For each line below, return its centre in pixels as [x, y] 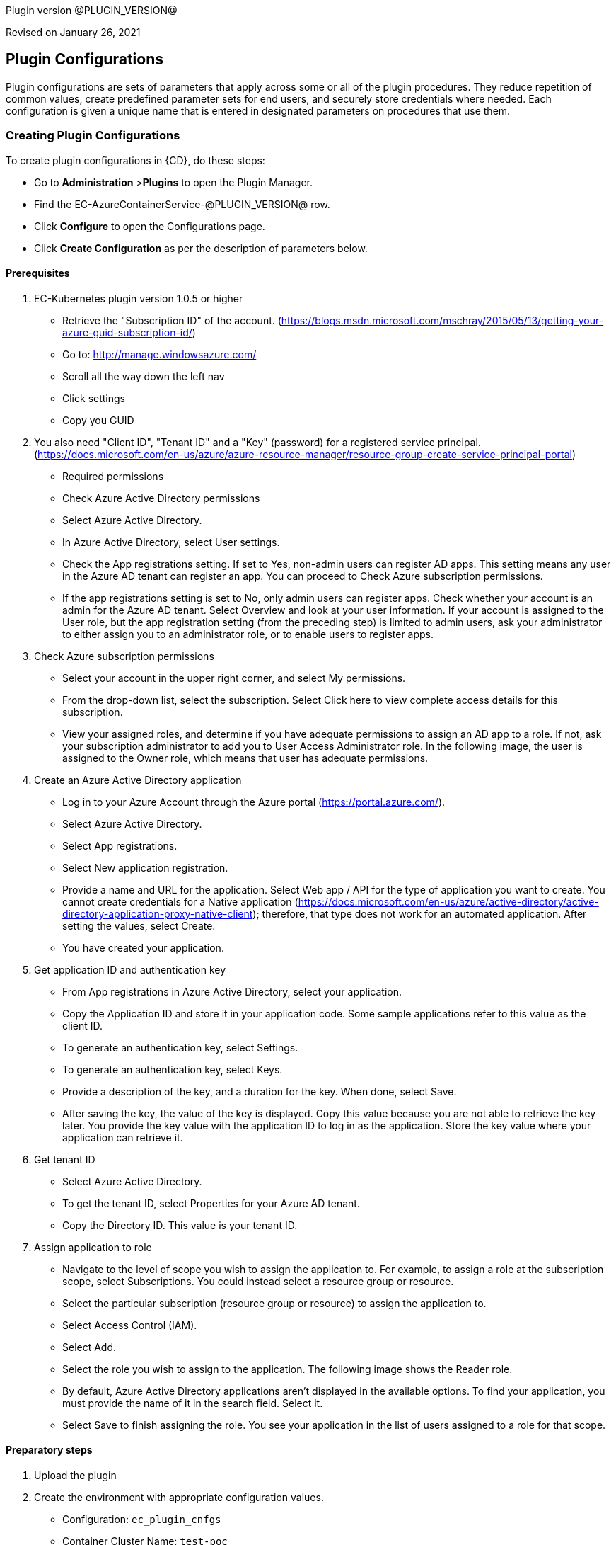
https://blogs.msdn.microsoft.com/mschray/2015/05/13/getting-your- [442, 320]
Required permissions [113, 476]
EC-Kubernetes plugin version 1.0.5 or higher [139, 298]
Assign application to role [93, 1247]
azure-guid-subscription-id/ [127, 332]
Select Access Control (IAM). [130, 1325]
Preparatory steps [49, 1450]
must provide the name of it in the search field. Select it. [193, 1403]
